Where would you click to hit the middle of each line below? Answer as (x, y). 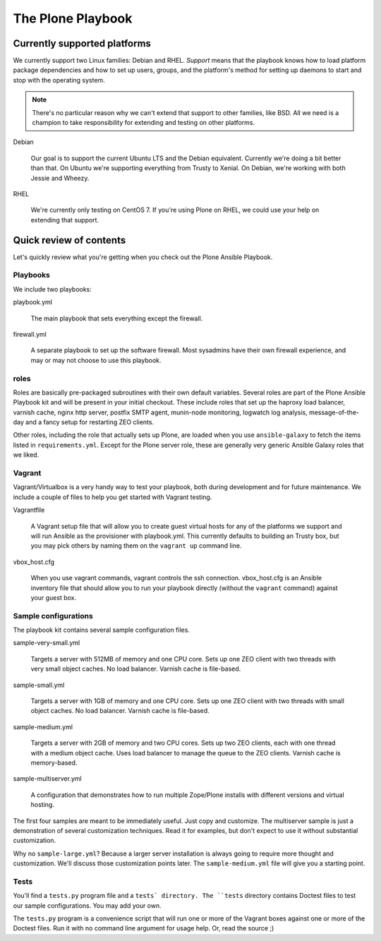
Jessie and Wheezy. (60, 178)
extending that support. (65, 220)
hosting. (42, 805)
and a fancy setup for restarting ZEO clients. (90, 422)
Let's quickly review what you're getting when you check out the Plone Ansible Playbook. (143, 257)
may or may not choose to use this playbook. (96, 360)
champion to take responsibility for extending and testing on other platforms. (144, 123)
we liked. (26, 455)
